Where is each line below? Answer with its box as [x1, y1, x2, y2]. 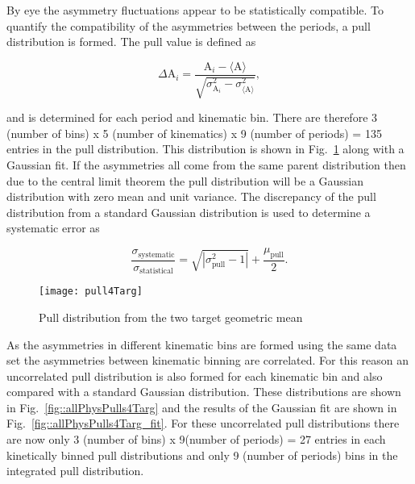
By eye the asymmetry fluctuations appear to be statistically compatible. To [6, 2, 384, 18]
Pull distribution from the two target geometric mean [39, 308, 303, 325]
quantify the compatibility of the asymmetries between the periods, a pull [6, 17, 371, 34]
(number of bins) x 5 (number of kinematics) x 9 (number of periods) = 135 [6, 124, 382, 141]
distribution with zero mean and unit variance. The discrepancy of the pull [6, 188, 376, 205]
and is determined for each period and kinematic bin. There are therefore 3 [6, 109, 378, 126]
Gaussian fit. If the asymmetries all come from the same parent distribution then [6, 156, 406, 173]
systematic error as [6, 219, 100, 236]
